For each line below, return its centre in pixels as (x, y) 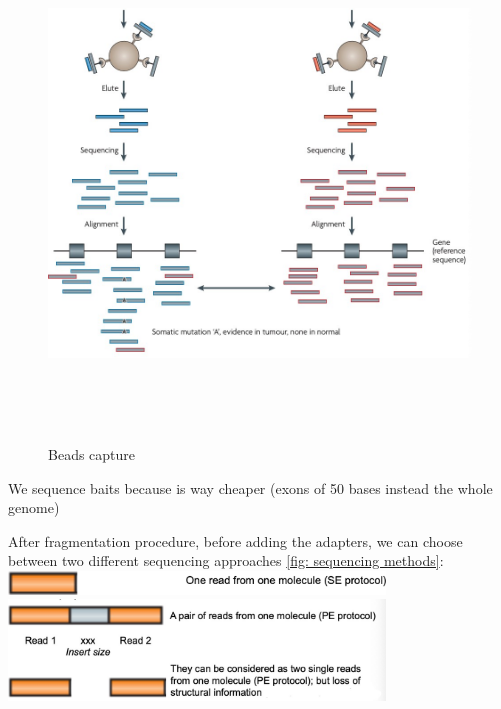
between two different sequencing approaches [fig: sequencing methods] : (226, 560)
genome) (34, 507)
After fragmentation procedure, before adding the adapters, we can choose (235, 540)
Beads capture (92, 453)
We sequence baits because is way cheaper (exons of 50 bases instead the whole (250, 487)
